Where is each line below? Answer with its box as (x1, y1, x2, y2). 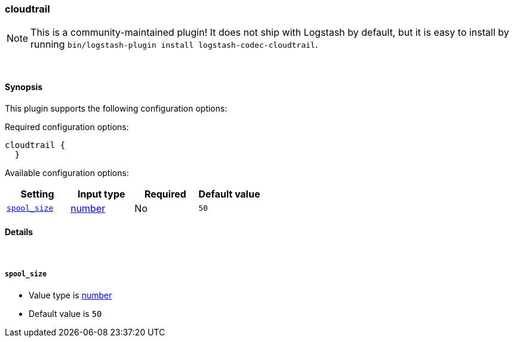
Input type (77, 187, 125, 200)
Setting (20, 187, 54, 200)
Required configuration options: (5, 121, 129, 132)
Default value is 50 (29, 308, 102, 319)
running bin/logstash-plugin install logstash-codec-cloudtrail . (30, 38, 318, 51)
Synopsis (5, 81, 43, 92)
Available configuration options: (5, 167, 129, 178)
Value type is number (29, 289, 112, 300)
